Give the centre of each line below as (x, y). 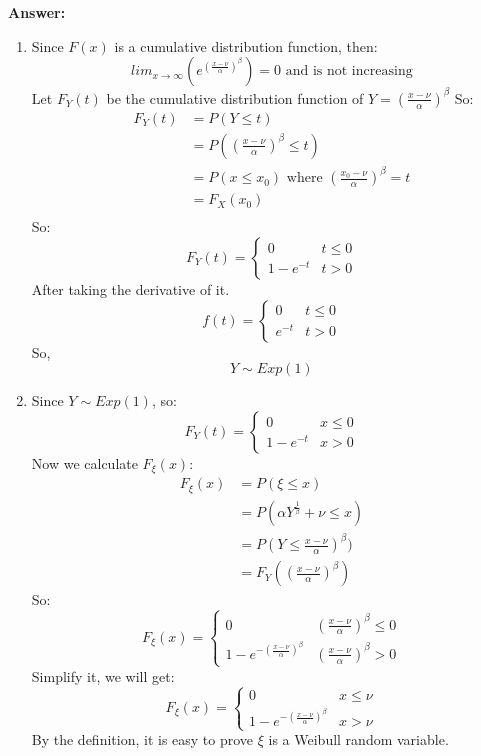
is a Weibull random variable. (358, 739)
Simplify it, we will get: (103, 675)
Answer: (37, 12)
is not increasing (362, 71)
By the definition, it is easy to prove (142, 739)
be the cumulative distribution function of (235, 97)
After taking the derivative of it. (130, 288)
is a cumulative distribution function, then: (246, 45)
